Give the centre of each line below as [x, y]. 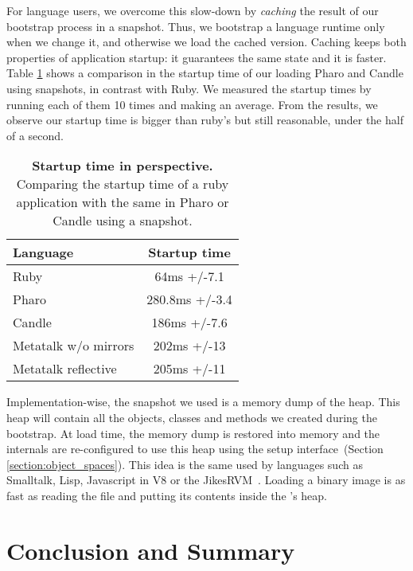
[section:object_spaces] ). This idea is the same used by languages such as [185, 464]
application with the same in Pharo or [123, 202]
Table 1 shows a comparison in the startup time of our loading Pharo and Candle [205, 73]
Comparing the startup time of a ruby [123, 184]
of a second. [35, 135]
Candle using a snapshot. [123, 221]
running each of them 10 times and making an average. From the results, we [192, 104]
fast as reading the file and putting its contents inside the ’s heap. [167, 495]
